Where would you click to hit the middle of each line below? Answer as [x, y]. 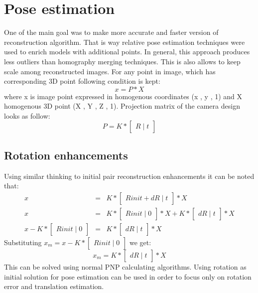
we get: [140, 242]
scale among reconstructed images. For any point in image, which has [110, 71]
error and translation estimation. [54, 286]
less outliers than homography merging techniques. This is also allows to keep [122, 61]
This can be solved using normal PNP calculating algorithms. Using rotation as [125, 266]
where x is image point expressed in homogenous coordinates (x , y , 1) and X [123, 96]
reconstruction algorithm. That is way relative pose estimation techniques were [125, 42]
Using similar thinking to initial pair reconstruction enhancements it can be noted [129, 176]
